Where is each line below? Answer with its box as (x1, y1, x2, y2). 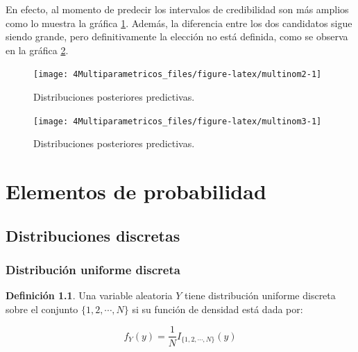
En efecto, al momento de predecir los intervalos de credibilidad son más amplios (6, 2, 349, 16)
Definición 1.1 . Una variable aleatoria (6, 288, 173, 303)
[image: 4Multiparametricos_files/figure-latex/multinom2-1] (33, 69, 322, 80)
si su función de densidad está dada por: (132, 301, 303, 316)
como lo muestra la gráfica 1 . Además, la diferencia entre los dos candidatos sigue (6, 15, 352, 30)
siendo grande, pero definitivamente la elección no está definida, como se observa (6, 29, 348, 44)
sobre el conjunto (6, 301, 78, 316)
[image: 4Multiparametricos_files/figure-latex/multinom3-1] (33, 116, 322, 126)
